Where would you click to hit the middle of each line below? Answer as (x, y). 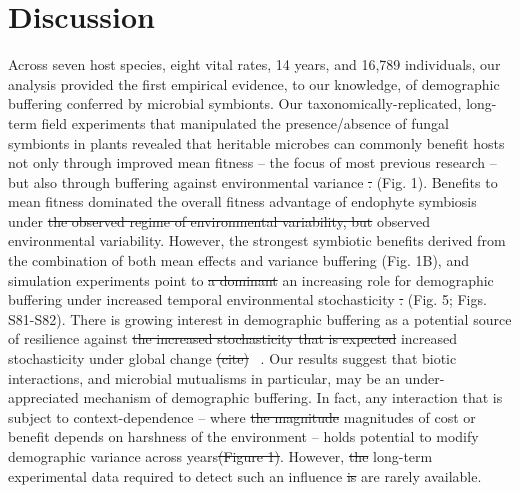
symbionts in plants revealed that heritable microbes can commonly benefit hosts (256, 142)
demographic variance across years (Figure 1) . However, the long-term (220, 456)
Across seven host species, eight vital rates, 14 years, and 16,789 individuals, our (254, 64)
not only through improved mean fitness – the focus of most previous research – (252, 162)
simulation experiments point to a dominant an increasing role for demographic (251, 279)
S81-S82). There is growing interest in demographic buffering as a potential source (260, 318)
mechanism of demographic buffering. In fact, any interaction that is (293, 397)
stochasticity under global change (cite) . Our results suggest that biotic (232, 358)
